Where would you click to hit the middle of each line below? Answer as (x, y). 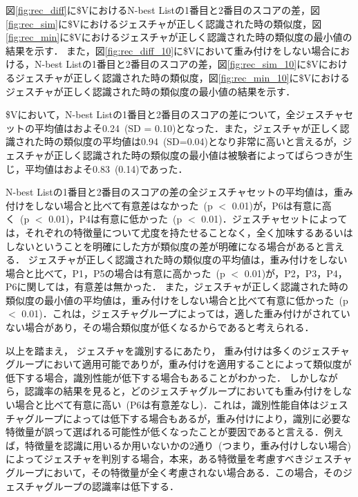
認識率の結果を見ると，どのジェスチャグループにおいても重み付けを (178, 391)
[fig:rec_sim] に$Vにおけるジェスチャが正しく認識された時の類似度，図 (164, 23)
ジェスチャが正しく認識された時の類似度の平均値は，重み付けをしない (188, 260)
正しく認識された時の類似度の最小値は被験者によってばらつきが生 (203, 154)
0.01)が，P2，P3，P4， (296, 273)
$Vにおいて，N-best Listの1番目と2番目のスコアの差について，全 (151, 114)
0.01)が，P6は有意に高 (282, 205)
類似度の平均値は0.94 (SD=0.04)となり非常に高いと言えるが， (203, 141)
